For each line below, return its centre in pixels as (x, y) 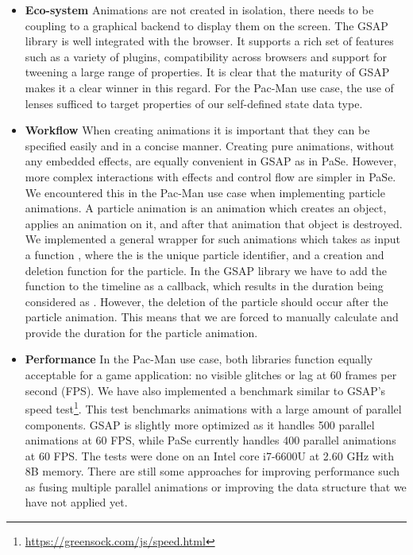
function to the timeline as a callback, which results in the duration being (204, 286)
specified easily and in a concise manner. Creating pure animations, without (210, 145)
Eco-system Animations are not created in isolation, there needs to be (199, 10)
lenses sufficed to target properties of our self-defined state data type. (194, 103)
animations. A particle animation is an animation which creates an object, (206, 208)
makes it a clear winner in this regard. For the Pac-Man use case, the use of (209, 87)
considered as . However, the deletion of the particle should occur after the (206, 301)
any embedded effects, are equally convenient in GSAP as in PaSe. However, (211, 161)
